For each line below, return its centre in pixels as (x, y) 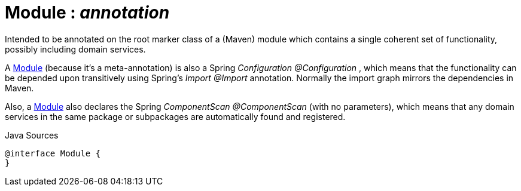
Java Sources (32, 135)
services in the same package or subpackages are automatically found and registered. (175, 116)
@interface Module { (53, 153)
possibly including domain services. (75, 49)
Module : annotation (87, 13)
